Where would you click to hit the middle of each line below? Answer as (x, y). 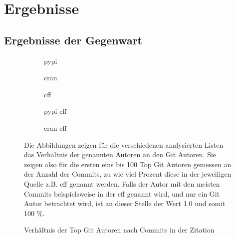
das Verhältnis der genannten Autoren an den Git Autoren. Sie (120, 154)
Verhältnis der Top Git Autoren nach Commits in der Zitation (119, 230)
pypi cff (55, 111)
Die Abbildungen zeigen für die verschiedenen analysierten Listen (124, 144)
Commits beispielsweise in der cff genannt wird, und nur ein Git (122, 193)
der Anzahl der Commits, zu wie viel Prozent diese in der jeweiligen (128, 174)
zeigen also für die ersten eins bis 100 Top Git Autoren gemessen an (128, 164)
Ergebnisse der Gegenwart (73, 40)
